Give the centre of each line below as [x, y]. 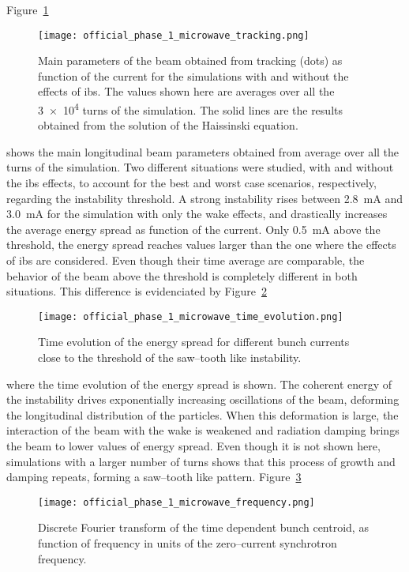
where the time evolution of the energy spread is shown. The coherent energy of [199, 384]
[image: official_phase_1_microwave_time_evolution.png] [191, 316]
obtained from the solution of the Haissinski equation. [168, 125]
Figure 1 [28, 9]
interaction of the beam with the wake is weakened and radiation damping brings [203, 430]
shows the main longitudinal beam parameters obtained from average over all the [203, 151]
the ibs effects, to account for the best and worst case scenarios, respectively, [191, 183]
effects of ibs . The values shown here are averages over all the [186, 91]
